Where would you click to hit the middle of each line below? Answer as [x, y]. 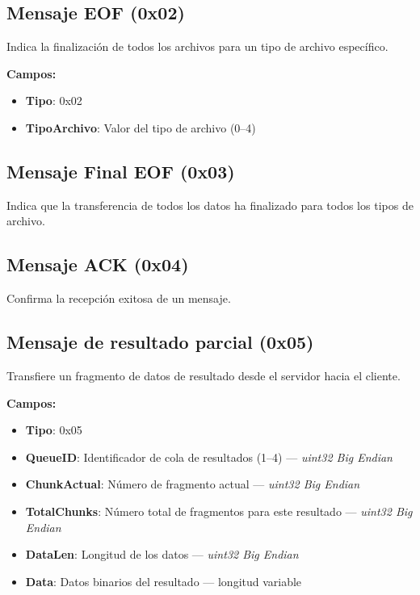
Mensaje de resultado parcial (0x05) [160, 342]
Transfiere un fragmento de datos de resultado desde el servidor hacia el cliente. [204, 375]
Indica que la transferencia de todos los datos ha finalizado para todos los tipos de [210, 205]
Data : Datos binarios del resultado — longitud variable [164, 581]
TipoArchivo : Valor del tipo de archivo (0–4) [141, 127]
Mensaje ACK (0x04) [98, 264]
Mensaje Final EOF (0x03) [121, 171]
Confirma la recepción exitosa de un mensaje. [119, 298]
